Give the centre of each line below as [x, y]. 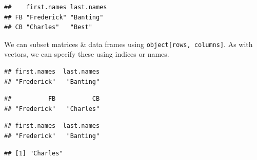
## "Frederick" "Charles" [52, 109]
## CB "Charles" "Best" [48, 27]
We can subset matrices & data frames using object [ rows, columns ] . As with [128, 44]
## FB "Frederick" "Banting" [54, 17]
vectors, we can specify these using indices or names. [87, 54]
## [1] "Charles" [34, 153]
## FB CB [52, 99]
